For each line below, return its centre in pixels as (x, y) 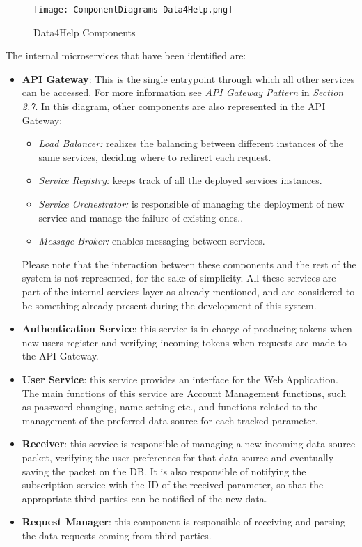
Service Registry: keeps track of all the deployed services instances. (180, 180)
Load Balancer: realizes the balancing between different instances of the (191, 143)
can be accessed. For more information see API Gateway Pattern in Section (183, 92)
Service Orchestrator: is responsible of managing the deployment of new (191, 203)
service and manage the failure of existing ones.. (141, 217)
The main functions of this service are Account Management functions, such (184, 393)
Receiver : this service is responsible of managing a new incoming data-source (189, 444)
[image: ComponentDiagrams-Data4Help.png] (133, 10)
